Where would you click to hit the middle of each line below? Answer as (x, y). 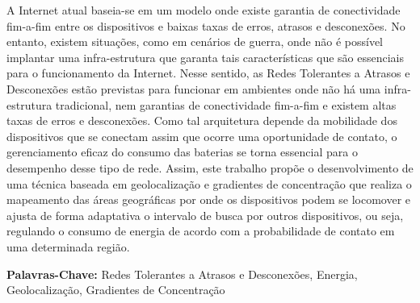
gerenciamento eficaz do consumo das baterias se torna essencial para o (182, 152)
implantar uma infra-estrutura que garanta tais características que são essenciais (206, 57)
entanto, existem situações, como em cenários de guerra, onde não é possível (195, 42)
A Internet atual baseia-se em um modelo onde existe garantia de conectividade (204, 10)
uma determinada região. (68, 246)
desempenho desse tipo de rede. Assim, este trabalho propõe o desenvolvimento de (210, 167)
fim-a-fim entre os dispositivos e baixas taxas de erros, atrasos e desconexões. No (206, 25)
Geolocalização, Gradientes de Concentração (116, 290)
